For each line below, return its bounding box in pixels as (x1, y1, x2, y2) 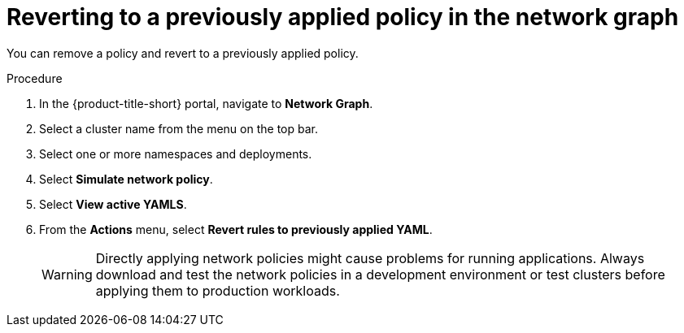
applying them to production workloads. (95, 282, 340, 299)
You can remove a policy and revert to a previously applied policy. (7, 45, 359, 60)
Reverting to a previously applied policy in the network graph (7, 3, 679, 31)
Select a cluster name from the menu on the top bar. (39, 121, 318, 136)
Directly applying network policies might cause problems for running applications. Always (95, 249, 645, 266)
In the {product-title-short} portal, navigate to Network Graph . (39, 96, 373, 110)
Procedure (7, 71, 63, 85)
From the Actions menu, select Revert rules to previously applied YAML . (39, 222, 433, 236)
